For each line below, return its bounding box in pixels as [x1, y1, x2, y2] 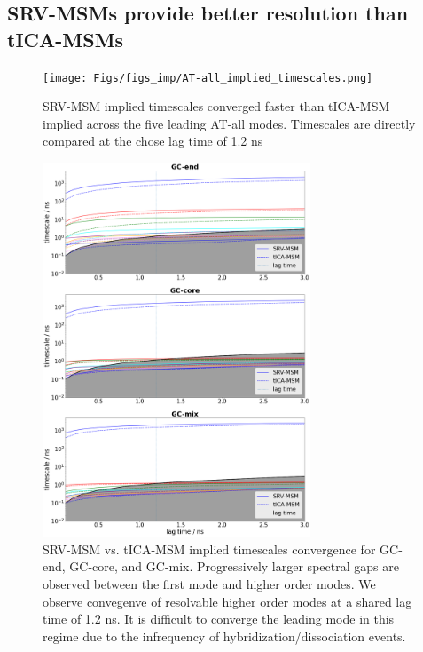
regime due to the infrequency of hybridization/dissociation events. [43, 626, 406, 645]
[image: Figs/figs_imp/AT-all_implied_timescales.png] [43, 71, 373, 84]
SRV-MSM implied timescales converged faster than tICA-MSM [43, 97, 390, 115]
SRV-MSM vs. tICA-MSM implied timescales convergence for [43, 539, 376, 558]
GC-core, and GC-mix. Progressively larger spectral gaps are [69, 557, 399, 576]
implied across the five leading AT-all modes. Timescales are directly [43, 114, 416, 132]
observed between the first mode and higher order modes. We [43, 575, 376, 593]
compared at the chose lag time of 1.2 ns [43, 131, 263, 150]
